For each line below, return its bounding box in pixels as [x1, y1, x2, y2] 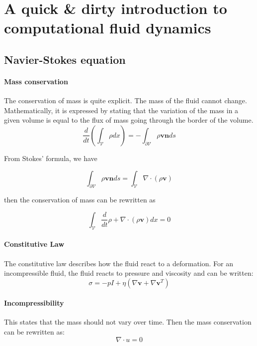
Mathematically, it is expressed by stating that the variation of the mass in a [4, 105, 239, 115]
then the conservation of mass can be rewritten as [4, 194, 156, 205]
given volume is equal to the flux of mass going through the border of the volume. [4, 115, 254, 125]
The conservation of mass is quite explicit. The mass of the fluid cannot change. [4, 95, 247, 106]
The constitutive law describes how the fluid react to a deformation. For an [4, 258, 234, 268]
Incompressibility [4, 298, 64, 308]
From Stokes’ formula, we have [4, 153, 97, 163]
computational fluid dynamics [4, 17, 211, 38]
